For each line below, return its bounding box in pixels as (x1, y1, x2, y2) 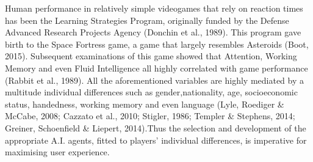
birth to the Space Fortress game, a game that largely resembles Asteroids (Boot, (5, 37, 309, 50)
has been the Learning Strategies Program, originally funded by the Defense (5, 13, 289, 26)
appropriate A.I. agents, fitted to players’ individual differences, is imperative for (5, 133, 307, 146)
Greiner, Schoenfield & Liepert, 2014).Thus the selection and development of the (5, 121, 306, 134)
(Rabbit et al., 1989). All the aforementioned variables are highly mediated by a (5, 73, 304, 86)
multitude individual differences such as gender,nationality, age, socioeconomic (5, 86, 298, 98)
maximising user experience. (5, 145, 110, 158)
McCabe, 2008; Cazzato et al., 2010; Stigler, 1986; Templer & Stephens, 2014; (5, 109, 295, 122)
